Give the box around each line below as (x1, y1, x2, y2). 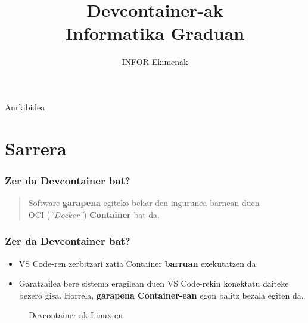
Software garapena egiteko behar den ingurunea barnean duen (28, 196, 260, 209)
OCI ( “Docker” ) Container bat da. (28, 208, 160, 220)
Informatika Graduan (65, 21, 245, 45)
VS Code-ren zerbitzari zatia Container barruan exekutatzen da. (18, 257, 259, 269)
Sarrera (5, 136, 67, 160)
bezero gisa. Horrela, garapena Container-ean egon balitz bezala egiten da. (18, 288, 304, 301)
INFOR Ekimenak (122, 56, 188, 68)
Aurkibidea (5, 100, 45, 113)
